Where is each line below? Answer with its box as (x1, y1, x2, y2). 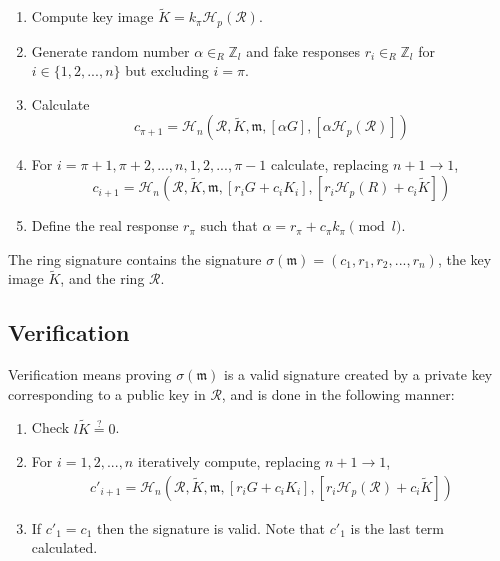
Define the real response (31, 215, 179, 236)
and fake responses (246, 40, 360, 61)
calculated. (31, 537, 98, 558)
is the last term (350, 517, 445, 538)
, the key (437, 248, 492, 269)
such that (200, 215, 258, 236)
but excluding (125, 60, 209, 81)
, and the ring (60, 268, 145, 289)
